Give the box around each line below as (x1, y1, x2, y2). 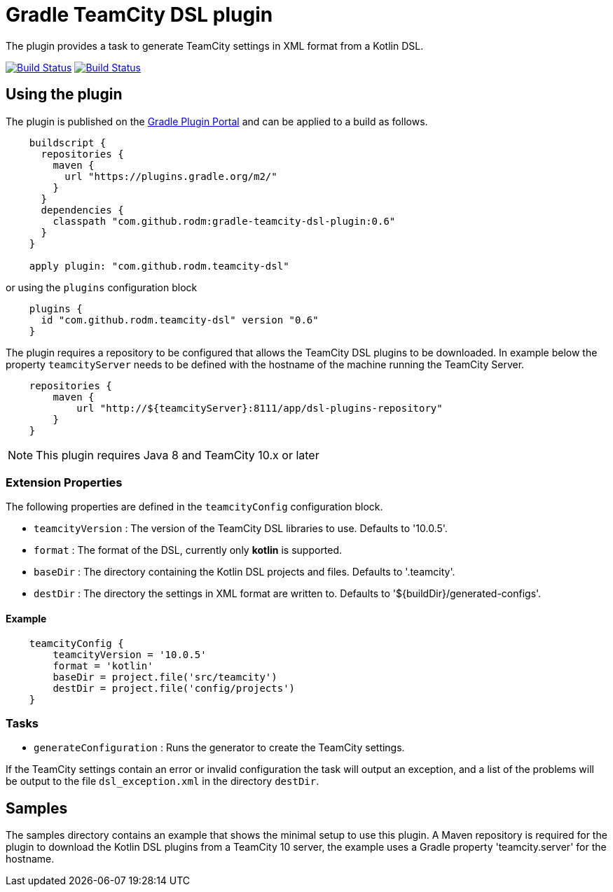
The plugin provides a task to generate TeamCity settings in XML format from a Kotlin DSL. (6, 39, 424, 52)
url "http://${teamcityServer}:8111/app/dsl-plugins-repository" (76, 402, 443, 414)
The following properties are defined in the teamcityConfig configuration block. (6, 501, 383, 513)
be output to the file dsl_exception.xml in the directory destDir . (6, 775, 319, 788)
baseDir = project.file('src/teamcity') (53, 671, 277, 683)
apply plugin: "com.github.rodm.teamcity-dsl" (29, 260, 289, 272)
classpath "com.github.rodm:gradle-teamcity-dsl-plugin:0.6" (53, 215, 396, 227)
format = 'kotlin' (53, 660, 153, 671)
